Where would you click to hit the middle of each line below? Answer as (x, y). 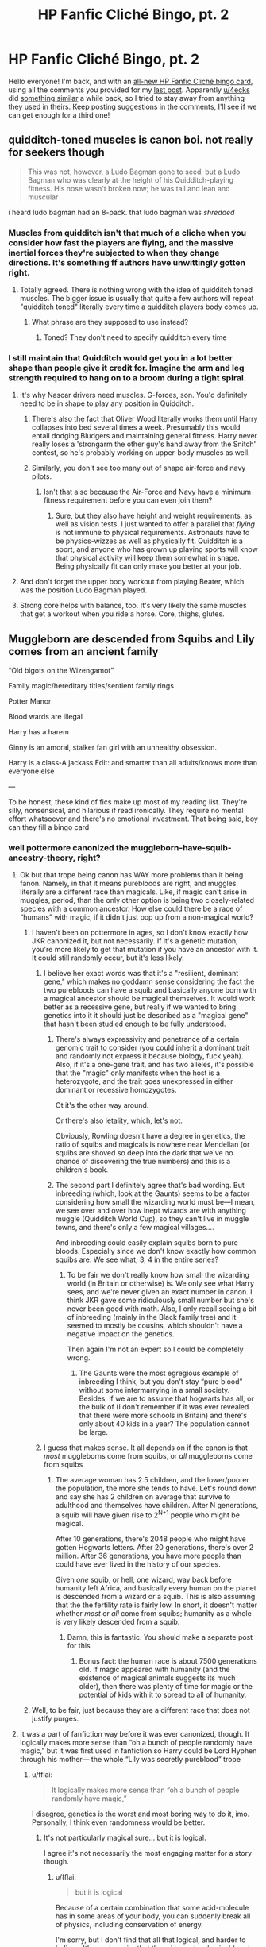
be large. (94, 1432)
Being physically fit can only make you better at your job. (148, 566)
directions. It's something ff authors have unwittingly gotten (127, 262)
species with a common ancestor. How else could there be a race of (131, 909)
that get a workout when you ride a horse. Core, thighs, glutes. (122, 614)
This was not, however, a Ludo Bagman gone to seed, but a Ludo (134, 172)
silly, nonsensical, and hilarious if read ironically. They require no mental (126, 811)
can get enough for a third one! (59, 115)
